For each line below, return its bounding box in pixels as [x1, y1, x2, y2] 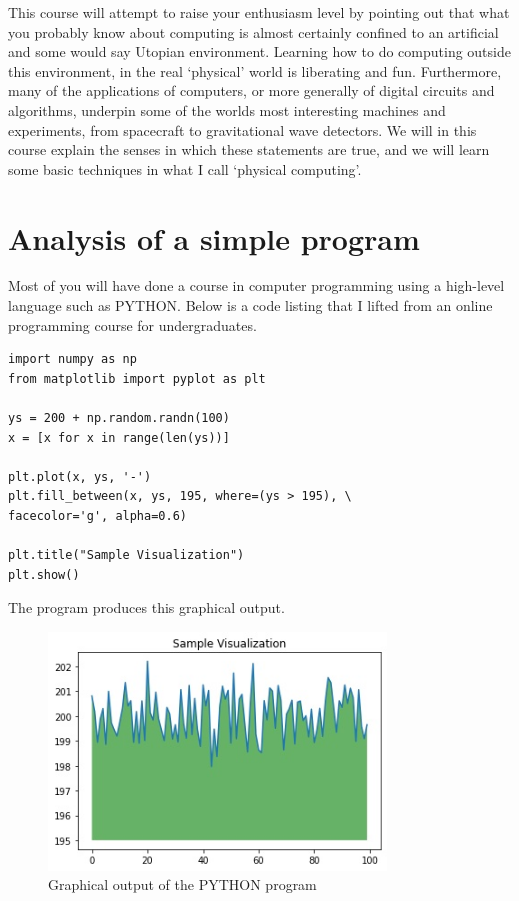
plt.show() [8, 567, 80, 582]
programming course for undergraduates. [8, 314, 257, 335]
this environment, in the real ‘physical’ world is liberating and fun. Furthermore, [8, 60, 502, 81]
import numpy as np [8, 352, 137, 367]
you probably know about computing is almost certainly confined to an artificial [8, 21, 499, 42]
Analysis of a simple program [8, 217, 420, 258]
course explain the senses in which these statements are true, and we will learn [8, 139, 490, 160]
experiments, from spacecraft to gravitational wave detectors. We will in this [8, 119, 477, 140]
